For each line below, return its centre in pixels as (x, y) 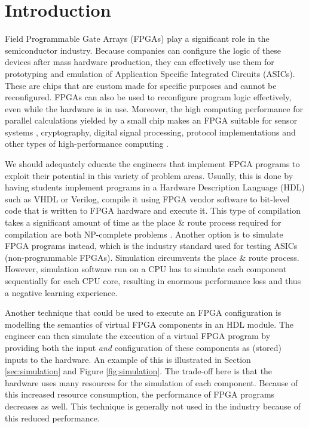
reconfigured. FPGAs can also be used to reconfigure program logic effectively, (148, 97)
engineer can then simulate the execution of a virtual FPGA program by (138, 336)
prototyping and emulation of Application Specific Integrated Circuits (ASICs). (150, 73)
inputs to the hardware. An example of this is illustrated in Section (128, 359)
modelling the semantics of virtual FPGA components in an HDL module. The (149, 324)
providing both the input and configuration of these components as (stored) (143, 347)
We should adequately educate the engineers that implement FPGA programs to (152, 164)
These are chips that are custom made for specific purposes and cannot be (141, 85)
